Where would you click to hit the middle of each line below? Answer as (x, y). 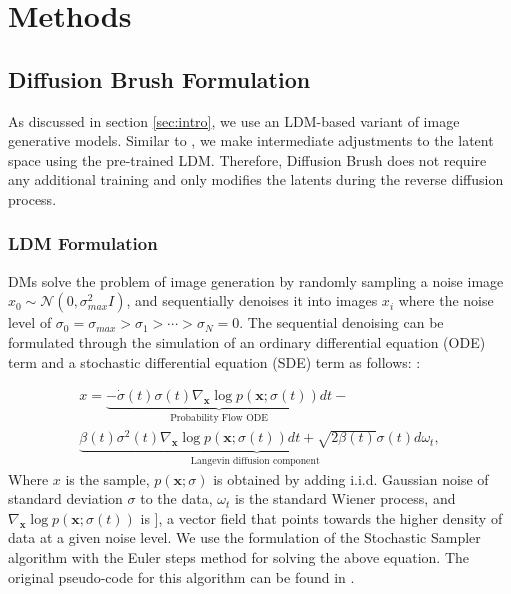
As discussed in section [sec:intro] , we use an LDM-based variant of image (234, 120)
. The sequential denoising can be (341, 322)
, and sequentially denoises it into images (252, 300)
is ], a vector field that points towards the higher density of (321, 517)
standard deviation (65, 498)
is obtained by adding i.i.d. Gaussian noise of (351, 478)
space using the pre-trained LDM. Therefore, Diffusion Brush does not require (247, 159)
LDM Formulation (83, 243)
